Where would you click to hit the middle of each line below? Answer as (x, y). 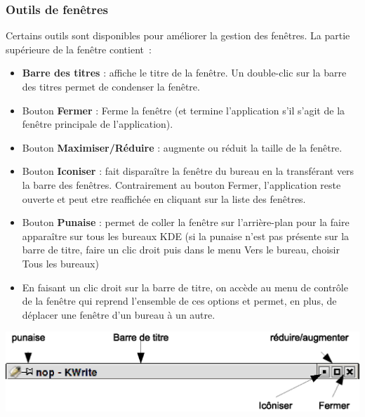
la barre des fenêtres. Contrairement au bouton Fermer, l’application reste (181, 184)
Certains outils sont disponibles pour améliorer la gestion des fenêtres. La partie (178, 35)
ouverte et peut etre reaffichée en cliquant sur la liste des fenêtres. (164, 198)
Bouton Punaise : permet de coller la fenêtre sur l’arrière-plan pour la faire (186, 222)
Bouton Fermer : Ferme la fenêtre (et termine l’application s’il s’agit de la (184, 110)
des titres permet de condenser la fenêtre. (111, 86)
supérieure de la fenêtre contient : (79, 49)
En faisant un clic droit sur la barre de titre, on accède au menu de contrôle (185, 287)
